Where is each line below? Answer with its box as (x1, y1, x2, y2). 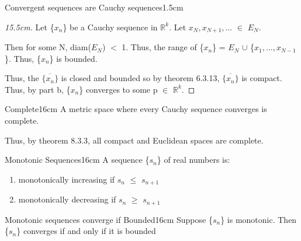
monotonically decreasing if (18, 193, 116, 205)
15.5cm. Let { (5, 20, 54, 33)
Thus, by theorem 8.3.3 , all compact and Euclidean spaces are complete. (5, 134, 264, 146)
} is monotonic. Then (220, 213, 297, 225)
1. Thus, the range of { (122, 41, 204, 53)
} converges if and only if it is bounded (16, 225, 156, 237)
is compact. (241, 72, 282, 84)
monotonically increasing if (18, 173, 115, 185)
